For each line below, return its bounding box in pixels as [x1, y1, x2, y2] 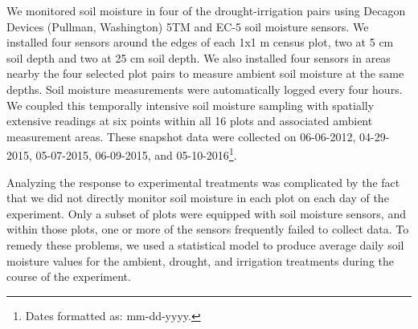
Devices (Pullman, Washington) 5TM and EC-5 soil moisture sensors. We [6, 18, 369, 35]
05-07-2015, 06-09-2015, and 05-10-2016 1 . [35, 144, 237, 163]
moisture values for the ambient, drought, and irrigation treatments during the [6, 252, 394, 269]
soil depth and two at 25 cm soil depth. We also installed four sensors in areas [6, 49, 391, 66]
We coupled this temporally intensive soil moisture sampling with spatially [6, 96, 375, 113]
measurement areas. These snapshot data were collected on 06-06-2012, [6, 128, 356, 144]
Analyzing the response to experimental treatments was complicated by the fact [6, 173, 400, 190]
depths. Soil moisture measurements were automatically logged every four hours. [6, 80, 403, 97]
